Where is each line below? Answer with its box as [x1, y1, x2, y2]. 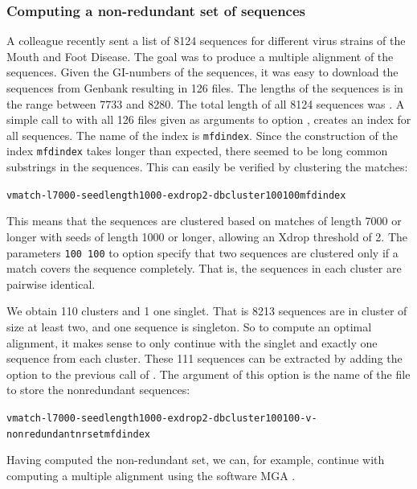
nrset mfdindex [75, 428, 150, 440]
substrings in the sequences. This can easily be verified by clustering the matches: [6, 158, 408, 175]
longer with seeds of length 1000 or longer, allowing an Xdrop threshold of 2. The [6, 228, 407, 244]
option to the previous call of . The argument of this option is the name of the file [6, 365, 411, 382]
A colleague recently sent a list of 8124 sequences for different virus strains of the [6, 32, 406, 49]
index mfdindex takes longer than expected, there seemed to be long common [6, 142, 388, 159]
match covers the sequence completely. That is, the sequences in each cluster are [6, 260, 402, 277]
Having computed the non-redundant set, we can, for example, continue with [6, 451, 385, 468]
